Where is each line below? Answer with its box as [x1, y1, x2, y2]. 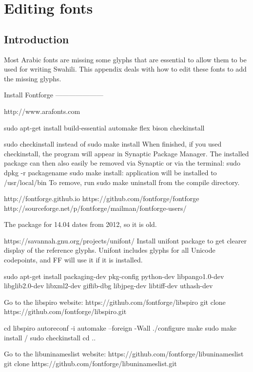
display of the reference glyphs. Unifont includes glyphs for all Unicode [4, 245, 215, 255]
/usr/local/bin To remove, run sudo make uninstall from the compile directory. [4, 177, 240, 187]
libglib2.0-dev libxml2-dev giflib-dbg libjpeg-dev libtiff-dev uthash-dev [4, 280, 213, 291]
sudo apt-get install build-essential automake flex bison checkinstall [4, 122, 205, 132]
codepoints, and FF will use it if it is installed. [4, 255, 143, 265]
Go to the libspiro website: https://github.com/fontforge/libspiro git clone [4, 297, 226, 307]
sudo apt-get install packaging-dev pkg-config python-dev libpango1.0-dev [4, 271, 224, 281]
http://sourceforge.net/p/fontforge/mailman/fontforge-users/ [4, 203, 187, 213]
